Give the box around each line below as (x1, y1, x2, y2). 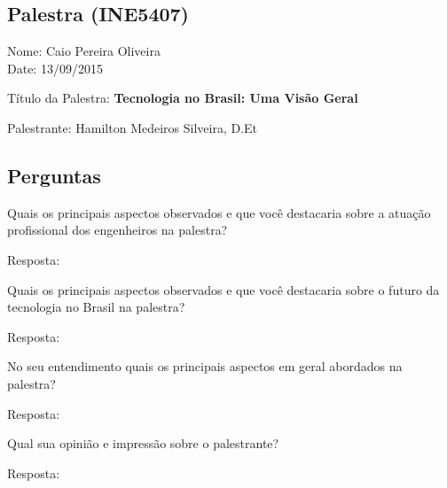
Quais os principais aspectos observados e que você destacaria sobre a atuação (7, 203, 431, 221)
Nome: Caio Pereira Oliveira (7, 42, 161, 60)
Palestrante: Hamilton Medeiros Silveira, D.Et (7, 118, 258, 136)
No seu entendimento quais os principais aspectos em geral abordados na (7, 357, 403, 376)
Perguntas (7, 161, 101, 189)
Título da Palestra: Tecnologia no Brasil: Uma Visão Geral (7, 89, 358, 107)
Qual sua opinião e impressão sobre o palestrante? (7, 434, 279, 453)
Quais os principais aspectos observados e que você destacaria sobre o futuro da (7, 280, 440, 298)
